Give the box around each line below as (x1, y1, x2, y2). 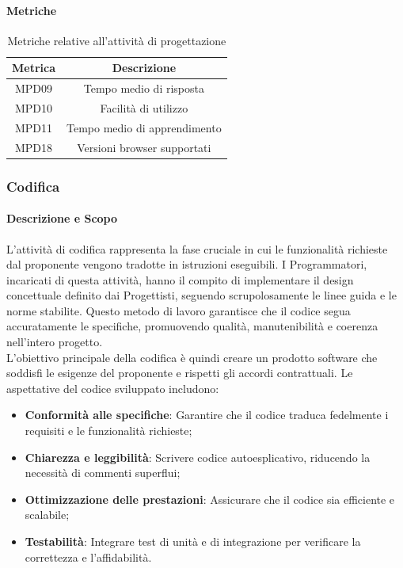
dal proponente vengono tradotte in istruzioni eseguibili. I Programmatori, (6, 256, 367, 273)
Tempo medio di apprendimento (67, 119, 222, 135)
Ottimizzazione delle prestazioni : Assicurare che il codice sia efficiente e (25, 490, 395, 507)
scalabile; (25, 506, 70, 523)
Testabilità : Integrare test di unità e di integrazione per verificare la (25, 533, 361, 549)
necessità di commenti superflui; (25, 464, 181, 481)
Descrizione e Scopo (6, 210, 118, 227)
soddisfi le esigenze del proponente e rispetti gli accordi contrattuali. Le (6, 364, 353, 381)
